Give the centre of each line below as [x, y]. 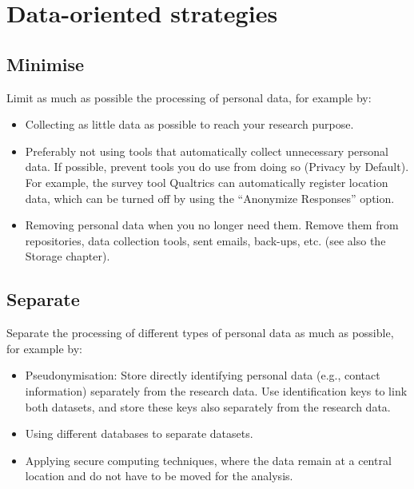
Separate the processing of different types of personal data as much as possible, [200, 333]
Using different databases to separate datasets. [139, 433]
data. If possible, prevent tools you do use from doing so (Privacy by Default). [217, 167]
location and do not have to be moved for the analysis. [159, 476]
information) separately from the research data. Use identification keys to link [216, 390]
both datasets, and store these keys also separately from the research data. [208, 406]
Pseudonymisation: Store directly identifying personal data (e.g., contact [203, 375]
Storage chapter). [68, 256]
